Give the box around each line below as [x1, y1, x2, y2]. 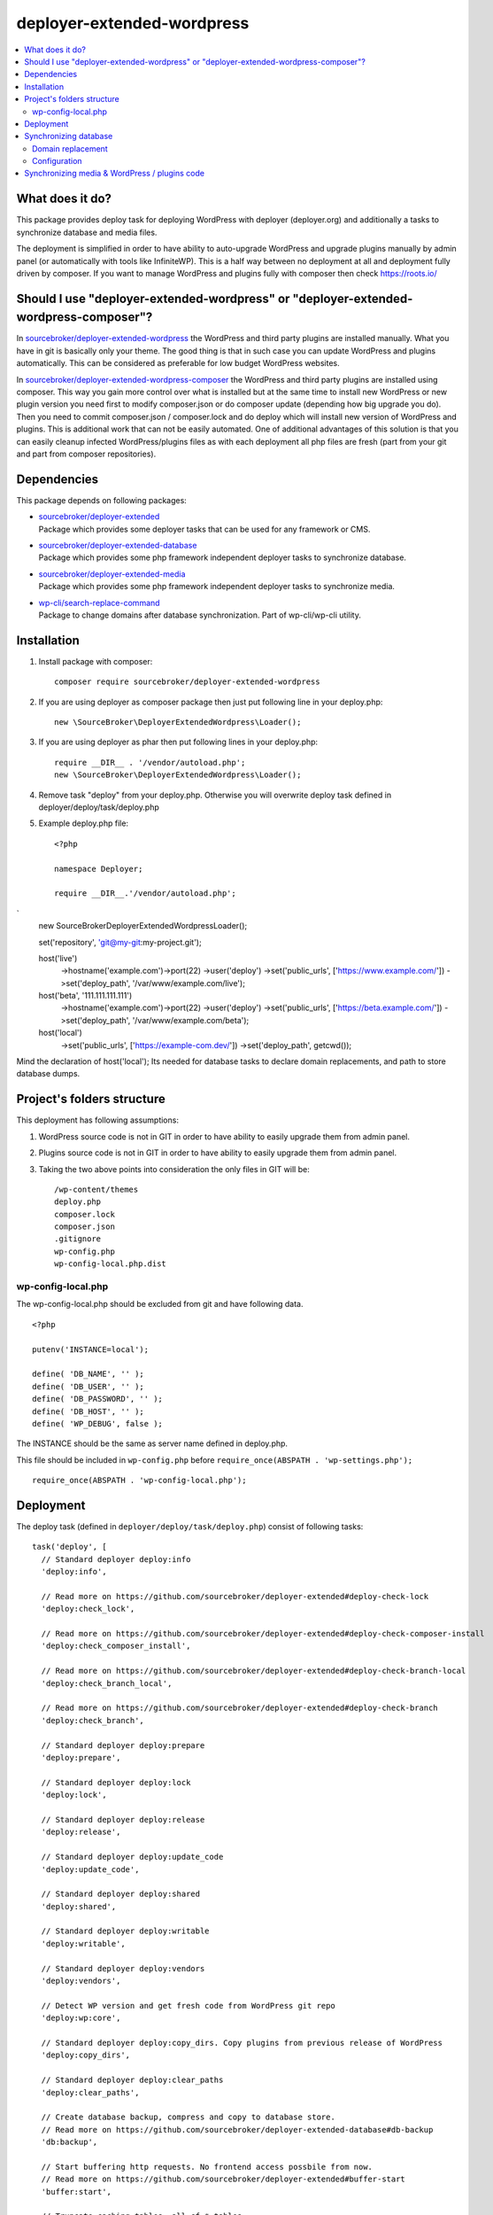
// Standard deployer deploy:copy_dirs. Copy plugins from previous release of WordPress [41, 2038, 443, 2048]
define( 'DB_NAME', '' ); [32, 1369, 145, 1380]
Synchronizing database [24, 131, 113, 142]
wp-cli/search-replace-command [38, 597, 160, 608]
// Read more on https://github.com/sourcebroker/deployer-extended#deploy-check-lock [41, 1591, 429, 1601]
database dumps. [16, 1069, 81, 1079]
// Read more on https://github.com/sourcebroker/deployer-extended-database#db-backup [41, 2125, 434, 2134]
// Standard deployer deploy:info [41, 1554, 191, 1564]
